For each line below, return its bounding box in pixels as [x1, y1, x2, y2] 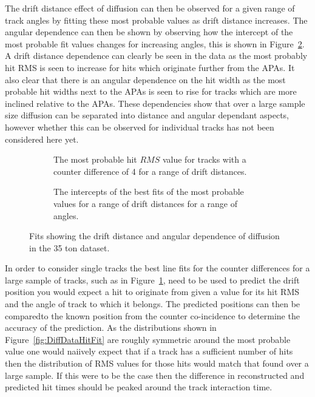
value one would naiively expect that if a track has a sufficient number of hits [5, 345, 293, 358]
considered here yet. [5, 132, 79, 145]
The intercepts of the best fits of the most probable [53, 185, 244, 198]
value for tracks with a [162, 153, 246, 166]
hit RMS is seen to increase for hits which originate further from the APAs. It [5, 61, 295, 73]
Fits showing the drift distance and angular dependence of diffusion [29, 229, 280, 242]
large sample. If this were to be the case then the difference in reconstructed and [5, 368, 305, 381]
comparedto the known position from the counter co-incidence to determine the [5, 309, 300, 322]
